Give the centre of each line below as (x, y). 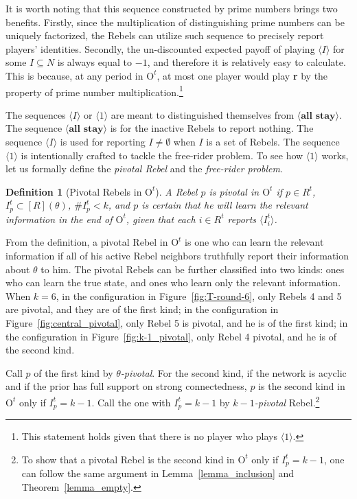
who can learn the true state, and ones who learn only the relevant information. (173, 282)
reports (242, 219)
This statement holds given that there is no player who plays (150, 436)
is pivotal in (234, 191)
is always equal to (95, 62)
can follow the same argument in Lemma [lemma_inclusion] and (158, 473)
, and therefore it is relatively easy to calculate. (246, 62)
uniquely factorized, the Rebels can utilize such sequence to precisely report (165, 35)
